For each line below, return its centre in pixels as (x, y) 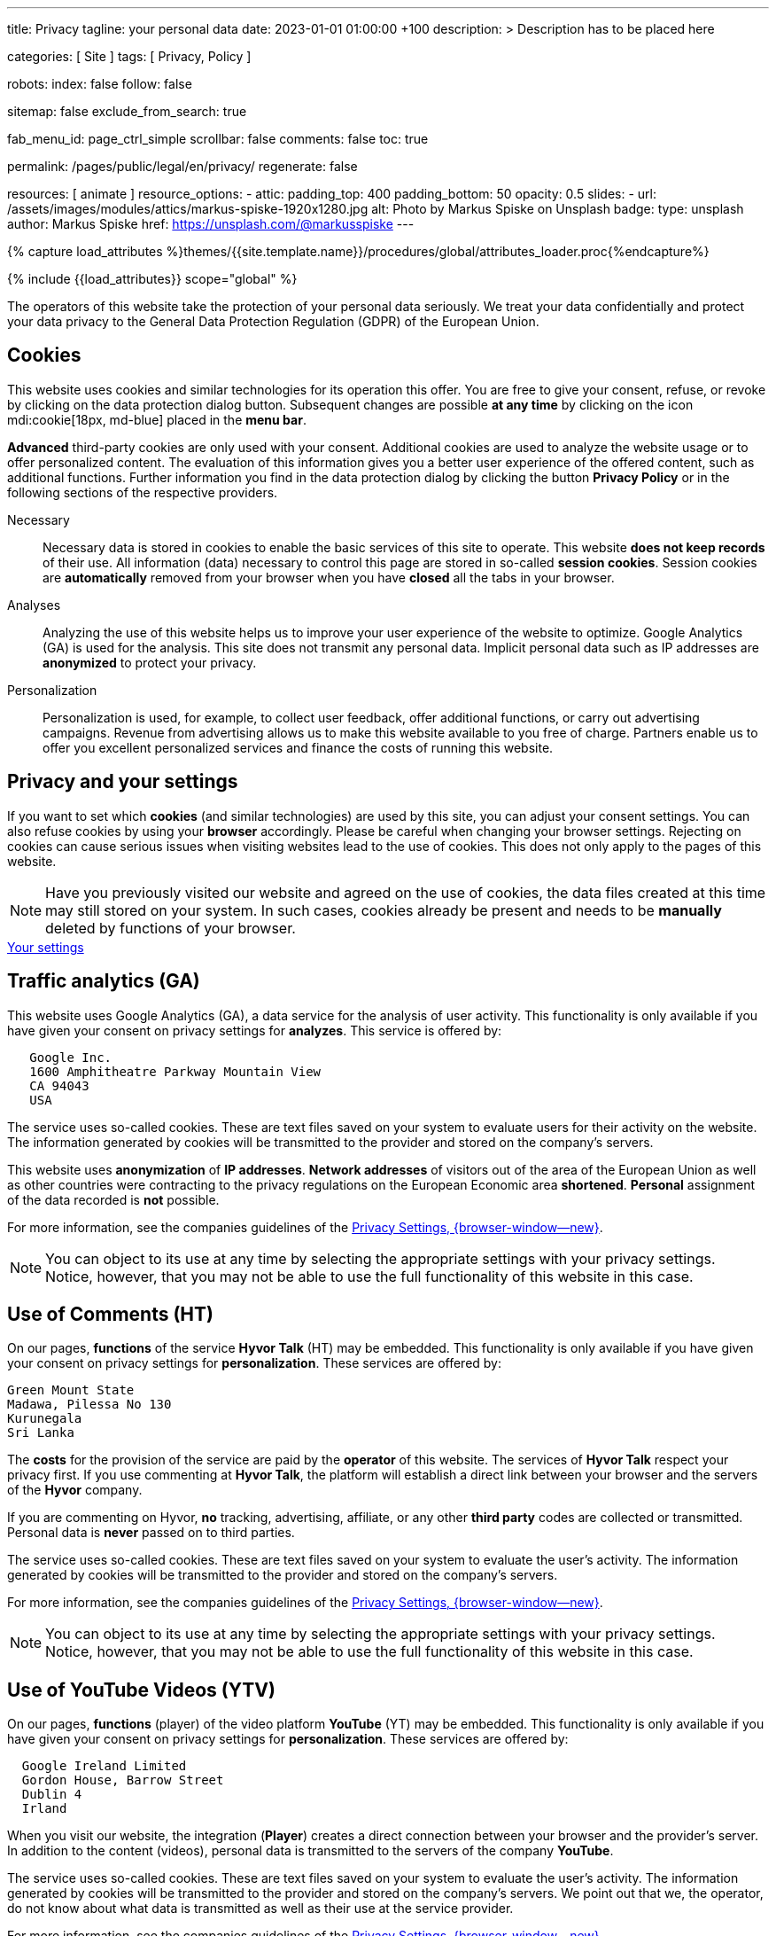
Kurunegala (45, 1419)
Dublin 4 (52, 1795)
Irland (44, 1809)
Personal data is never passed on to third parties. (151, 1533)
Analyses (34, 605)
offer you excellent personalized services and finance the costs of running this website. (298, 747)
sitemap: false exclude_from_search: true (127, 111)
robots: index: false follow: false (100, 84)
